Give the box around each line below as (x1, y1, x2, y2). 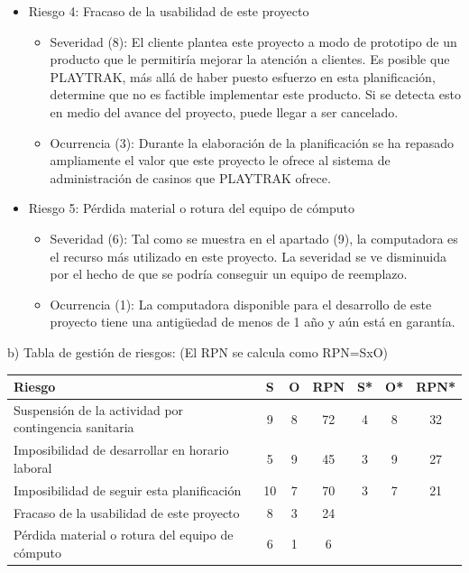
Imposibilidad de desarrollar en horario (14, 440, 229, 459)
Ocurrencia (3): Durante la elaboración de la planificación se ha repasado (50, 133, 454, 152)
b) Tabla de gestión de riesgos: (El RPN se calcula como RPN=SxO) (7, 342, 389, 361)
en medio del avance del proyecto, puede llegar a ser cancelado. (50, 102, 399, 121)
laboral (14, 457, 52, 476)
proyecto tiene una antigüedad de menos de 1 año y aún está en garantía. (50, 312, 455, 331)
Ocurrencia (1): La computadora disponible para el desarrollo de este (50, 294, 432, 313)
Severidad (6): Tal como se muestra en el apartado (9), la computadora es (50, 228, 458, 247)
